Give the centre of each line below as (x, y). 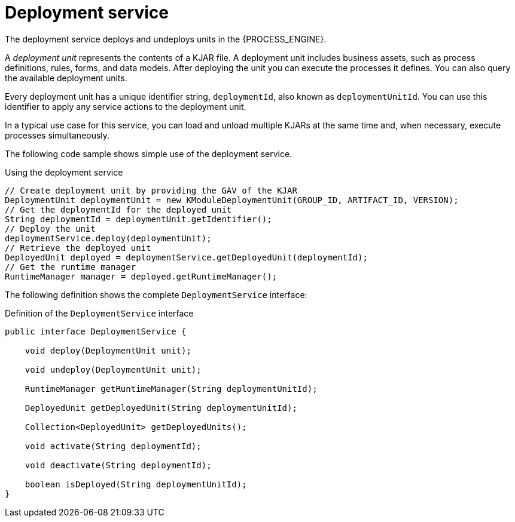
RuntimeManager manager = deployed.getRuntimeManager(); (141, 276)
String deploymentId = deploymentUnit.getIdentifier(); (138, 219)
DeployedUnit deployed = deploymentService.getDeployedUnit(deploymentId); (186, 257)
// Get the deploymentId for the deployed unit (118, 209)
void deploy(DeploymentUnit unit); (108, 350)
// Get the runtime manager (71, 267)
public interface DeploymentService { (96, 331)
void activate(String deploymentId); (113, 446)
